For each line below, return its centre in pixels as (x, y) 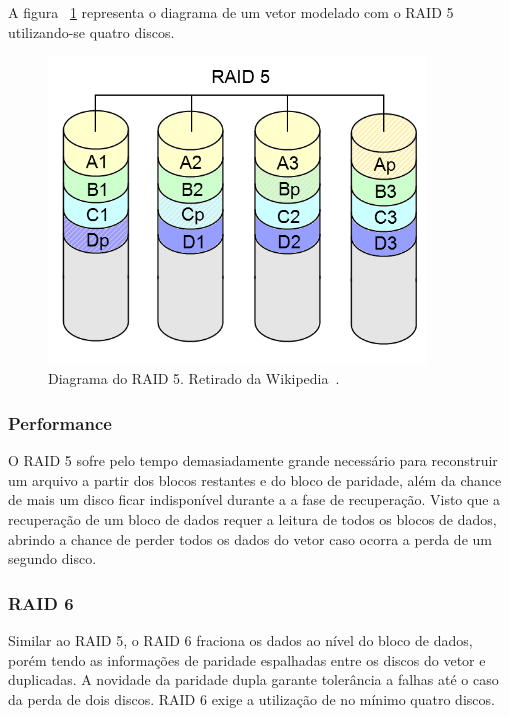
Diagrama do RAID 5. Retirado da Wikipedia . (194, 378)
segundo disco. (52, 558)
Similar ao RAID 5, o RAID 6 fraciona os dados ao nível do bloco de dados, (240, 640)
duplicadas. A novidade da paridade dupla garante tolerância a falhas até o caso (253, 679)
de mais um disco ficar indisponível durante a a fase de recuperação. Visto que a (254, 499)
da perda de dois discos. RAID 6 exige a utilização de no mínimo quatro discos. (251, 698)
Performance (60, 422)
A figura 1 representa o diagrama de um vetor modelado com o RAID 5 (231, 12)
